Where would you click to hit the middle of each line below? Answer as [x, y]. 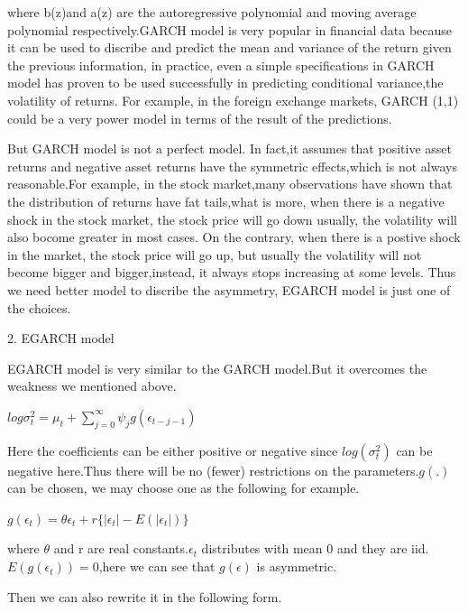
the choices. [39, 307]
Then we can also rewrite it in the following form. [145, 596]
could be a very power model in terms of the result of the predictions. [200, 118]
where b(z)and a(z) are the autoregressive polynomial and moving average [212, 12]
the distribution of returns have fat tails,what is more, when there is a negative [226, 201]
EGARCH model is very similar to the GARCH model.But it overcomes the [217, 368]
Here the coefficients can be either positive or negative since [173, 450]
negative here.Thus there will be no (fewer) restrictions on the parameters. [213, 470]
